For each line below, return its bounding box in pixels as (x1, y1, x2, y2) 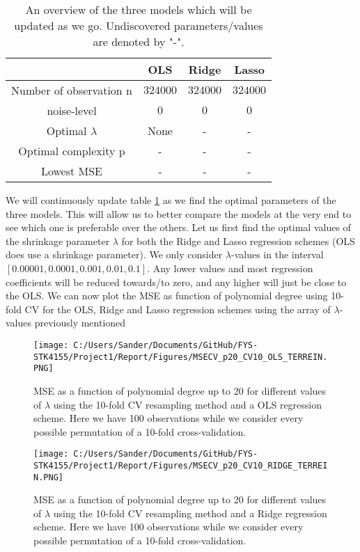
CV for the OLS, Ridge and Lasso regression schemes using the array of (24, 301, 331, 316)
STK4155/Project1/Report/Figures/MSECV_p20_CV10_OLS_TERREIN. (33, 352, 328, 362)
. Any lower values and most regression (147, 260, 313, 275)
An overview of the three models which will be (25, 1, 252, 17)
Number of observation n (11, 82, 132, 98)
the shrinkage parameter (6, 233, 110, 248)
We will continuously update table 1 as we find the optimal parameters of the (6, 193, 336, 207)
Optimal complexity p (18, 143, 125, 159)
